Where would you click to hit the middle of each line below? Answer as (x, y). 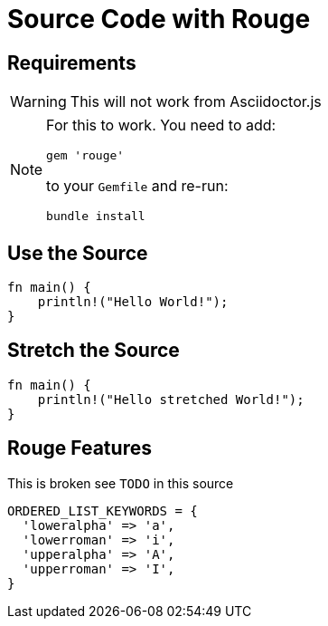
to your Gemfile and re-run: (137, 186)
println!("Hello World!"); (133, 302)
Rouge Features (80, 448)
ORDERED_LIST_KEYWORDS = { (103, 510)
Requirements (72, 63)
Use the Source (78, 253)
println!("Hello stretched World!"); (171, 399)
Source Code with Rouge (159, 19)
